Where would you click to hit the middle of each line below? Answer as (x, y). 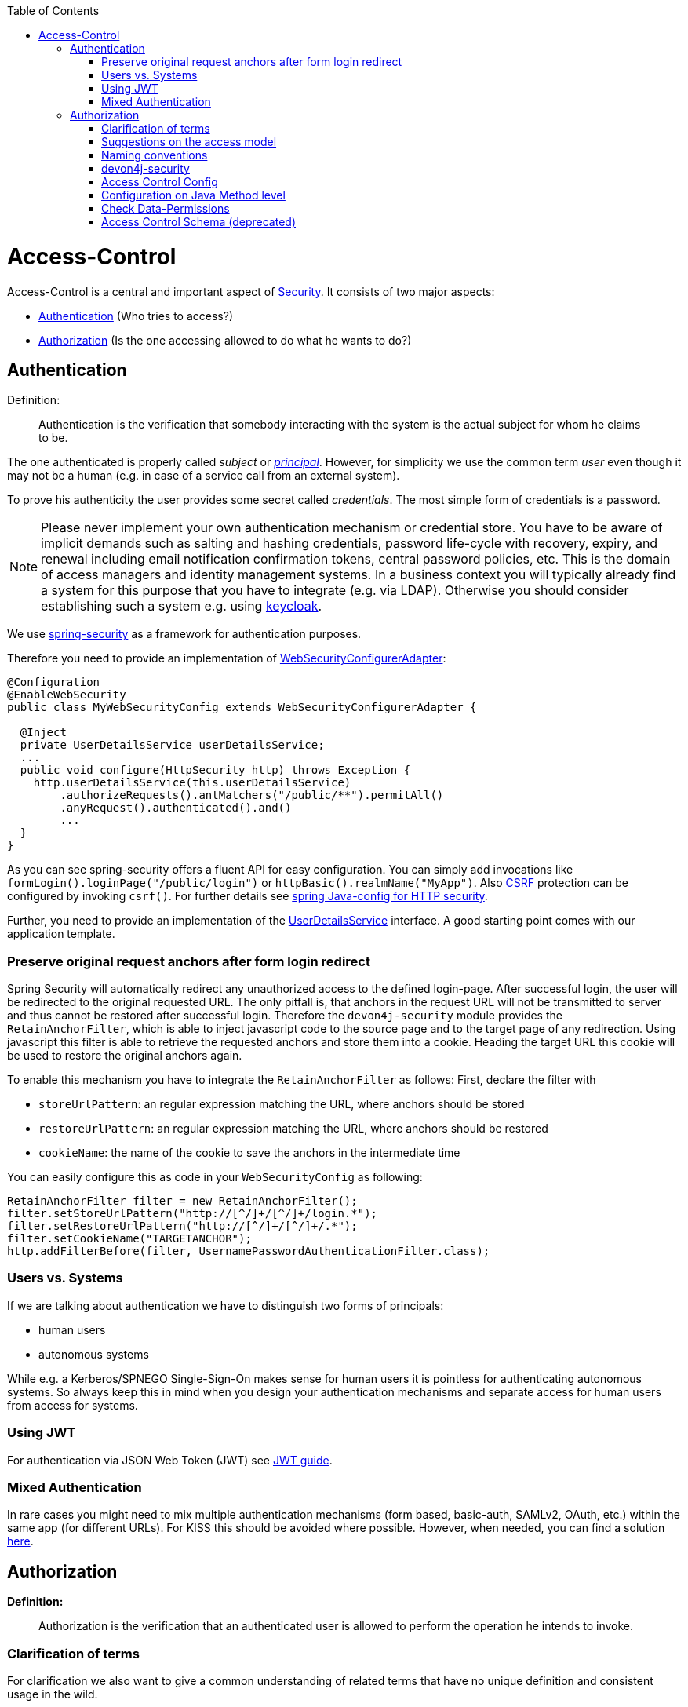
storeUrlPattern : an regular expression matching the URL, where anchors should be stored (282, 1104)
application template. (61, 934)
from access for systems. (73, 1405)
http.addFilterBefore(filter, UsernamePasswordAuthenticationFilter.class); (249, 1251)
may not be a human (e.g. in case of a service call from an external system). (204, 476)
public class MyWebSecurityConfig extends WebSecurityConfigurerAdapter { (242, 708)
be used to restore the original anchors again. (125, 1056)
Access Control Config (160, 182)
